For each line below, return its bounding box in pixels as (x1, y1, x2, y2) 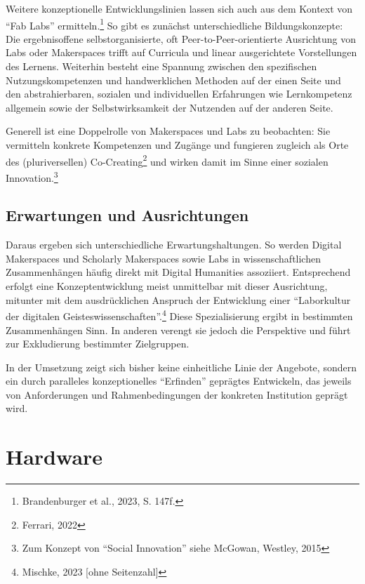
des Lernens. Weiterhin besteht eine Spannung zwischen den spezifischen (6, 59, 317, 74)
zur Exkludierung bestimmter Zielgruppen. (6, 336, 190, 351)
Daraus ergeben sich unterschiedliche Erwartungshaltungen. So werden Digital (6, 237, 342, 252)
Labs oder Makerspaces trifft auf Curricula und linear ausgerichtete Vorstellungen (6, 45, 357, 60)
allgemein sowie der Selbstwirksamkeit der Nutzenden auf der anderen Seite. (6, 100, 333, 114)
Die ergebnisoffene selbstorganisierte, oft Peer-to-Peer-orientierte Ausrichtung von (6, 31, 357, 46)
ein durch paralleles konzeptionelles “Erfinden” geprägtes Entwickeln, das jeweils (6, 373, 352, 388)
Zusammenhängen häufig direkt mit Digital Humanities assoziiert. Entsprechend (6, 265, 351, 279)
